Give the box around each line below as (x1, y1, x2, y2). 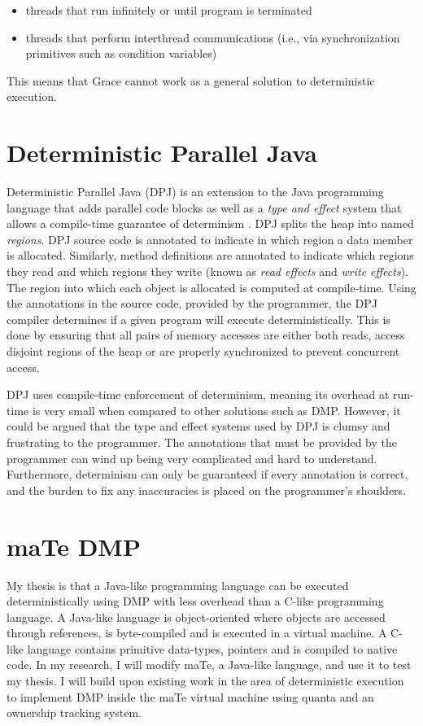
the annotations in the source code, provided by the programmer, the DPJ (7, 295, 377, 312)
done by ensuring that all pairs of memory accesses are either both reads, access (7, 326, 405, 343)
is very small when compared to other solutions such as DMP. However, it (32, 401, 401, 418)
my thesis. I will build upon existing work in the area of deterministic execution (7, 672, 404, 689)
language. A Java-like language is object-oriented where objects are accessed (7, 608, 386, 625)
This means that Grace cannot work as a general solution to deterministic (7, 72, 375, 89)
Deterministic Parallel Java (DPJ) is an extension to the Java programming (7, 183, 384, 200)
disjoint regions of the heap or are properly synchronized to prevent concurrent (7, 343, 400, 360)
